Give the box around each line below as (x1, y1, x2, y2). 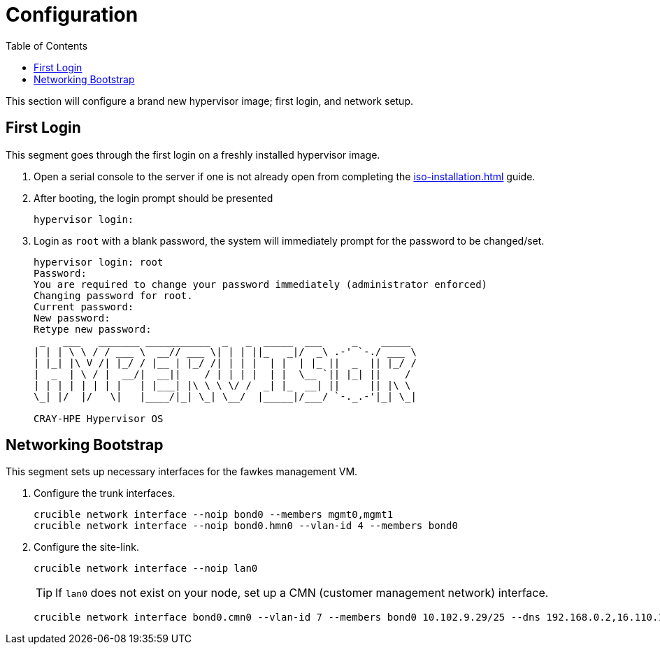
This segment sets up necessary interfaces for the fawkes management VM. (6, 465, 358, 478)
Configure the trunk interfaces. (34, 487, 175, 500)
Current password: (34, 301, 134, 312)
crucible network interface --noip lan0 (34, 563, 258, 575)
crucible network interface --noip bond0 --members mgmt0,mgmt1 (34, 509, 394, 521)
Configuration (6, 3, 138, 27)
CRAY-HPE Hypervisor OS (34, 412, 164, 424)
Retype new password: (34, 323, 152, 335)
